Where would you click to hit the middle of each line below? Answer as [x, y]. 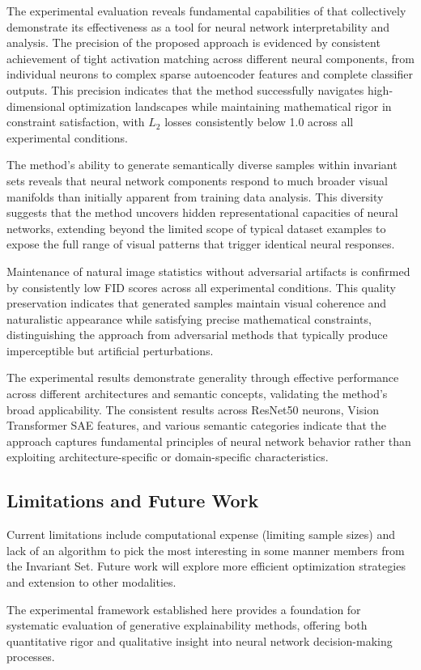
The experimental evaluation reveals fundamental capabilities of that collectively [206, 11]
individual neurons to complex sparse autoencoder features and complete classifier [210, 74]
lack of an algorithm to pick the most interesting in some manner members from [206, 550]
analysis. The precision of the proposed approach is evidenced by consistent [193, 42]
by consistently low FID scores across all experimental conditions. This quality [201, 287]
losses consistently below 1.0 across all [259, 122]
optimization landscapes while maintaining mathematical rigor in [230, 106]
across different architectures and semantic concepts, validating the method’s [197, 394]
